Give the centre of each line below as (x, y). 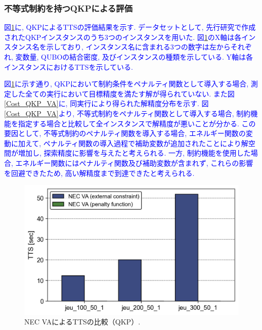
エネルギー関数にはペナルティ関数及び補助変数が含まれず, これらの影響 (134, 162)
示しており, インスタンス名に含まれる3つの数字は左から (138, 47)
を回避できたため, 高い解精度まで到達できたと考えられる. (99, 173)
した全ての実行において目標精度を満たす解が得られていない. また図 (123, 93)
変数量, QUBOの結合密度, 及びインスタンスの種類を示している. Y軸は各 (134, 57)
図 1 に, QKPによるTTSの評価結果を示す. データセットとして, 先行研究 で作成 (130, 27)
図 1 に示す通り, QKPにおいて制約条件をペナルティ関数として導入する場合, (126, 84)
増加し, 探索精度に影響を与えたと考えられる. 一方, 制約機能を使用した (134, 153)
